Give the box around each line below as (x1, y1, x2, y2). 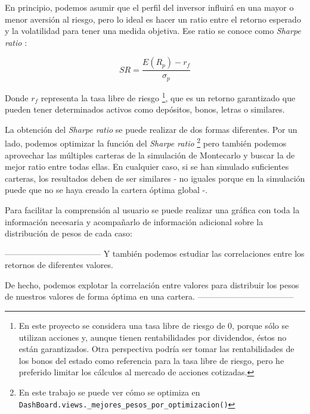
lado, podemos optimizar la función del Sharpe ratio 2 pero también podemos (5, 135, 287, 149)
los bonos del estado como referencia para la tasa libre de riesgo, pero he (18, 354, 284, 366)
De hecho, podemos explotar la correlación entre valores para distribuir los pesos (5, 278, 299, 291)
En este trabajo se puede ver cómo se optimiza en (18, 386, 200, 399)
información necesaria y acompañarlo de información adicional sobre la (5, 215, 263, 228)
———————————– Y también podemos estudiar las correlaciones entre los (5, 247, 305, 259)
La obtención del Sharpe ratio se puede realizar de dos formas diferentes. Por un (5, 123, 297, 135)
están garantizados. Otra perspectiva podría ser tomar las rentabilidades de (18, 343, 294, 355)
